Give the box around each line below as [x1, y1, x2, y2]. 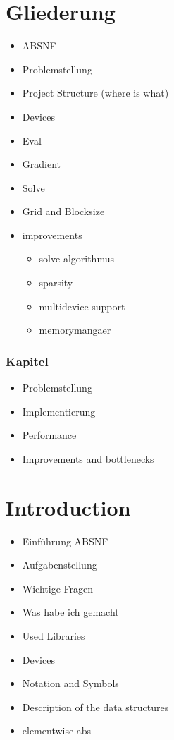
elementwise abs [22, 723, 92, 738]
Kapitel [6, 352, 49, 370]
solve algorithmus [39, 251, 114, 266]
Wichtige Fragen [22, 581, 93, 595]
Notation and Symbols [22, 676, 119, 691]
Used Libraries [22, 628, 85, 643]
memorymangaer [39, 322, 111, 337]
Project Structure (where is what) [22, 85, 169, 100]
